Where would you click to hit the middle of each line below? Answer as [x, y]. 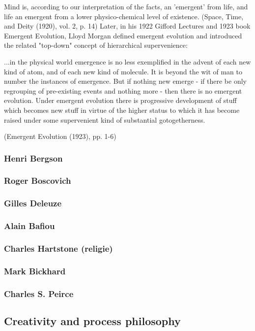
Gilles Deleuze [33, 203]
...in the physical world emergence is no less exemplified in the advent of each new [127, 61]
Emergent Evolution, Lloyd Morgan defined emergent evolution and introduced [123, 35]
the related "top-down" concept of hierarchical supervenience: [96, 45]
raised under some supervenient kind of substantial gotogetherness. [105, 119]
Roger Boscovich [38, 181]
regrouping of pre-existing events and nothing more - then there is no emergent [123, 90]
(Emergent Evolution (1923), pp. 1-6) [60, 136]
